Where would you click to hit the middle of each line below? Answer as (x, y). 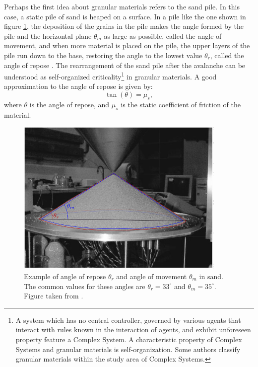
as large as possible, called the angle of (163, 36)
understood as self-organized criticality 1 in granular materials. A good (110, 76)
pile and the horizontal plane (48, 36)
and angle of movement (152, 276)
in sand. (211, 276)
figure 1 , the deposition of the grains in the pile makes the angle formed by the (124, 26)
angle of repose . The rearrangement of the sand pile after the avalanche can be (125, 65)
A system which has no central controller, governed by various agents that (128, 320)
